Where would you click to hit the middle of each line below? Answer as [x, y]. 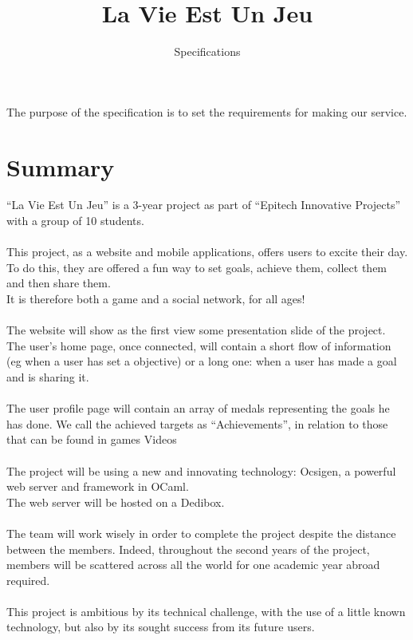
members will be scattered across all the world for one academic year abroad [193, 565]
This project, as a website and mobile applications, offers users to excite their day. [207, 252]
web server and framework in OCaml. [98, 486]
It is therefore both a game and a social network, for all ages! [156, 298]
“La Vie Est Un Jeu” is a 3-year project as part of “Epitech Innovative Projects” [204, 205]
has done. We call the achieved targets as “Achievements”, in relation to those [197, 423]
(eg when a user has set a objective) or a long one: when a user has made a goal [202, 361]
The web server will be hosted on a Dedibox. [116, 502]
